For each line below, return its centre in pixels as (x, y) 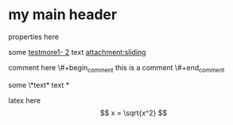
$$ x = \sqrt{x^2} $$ (134, 112)
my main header (63, 15)
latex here (25, 100)
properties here (34, 37)
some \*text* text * (39, 84)
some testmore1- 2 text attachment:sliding (77, 52)
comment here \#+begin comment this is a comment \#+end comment (116, 68)
